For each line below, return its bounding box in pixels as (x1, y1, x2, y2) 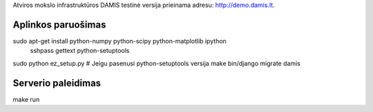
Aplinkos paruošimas (12, 19, 106, 30)
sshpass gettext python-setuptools (30, 47, 130, 55)
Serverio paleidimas (12, 77, 102, 89)
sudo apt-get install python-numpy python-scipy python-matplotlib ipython (12, 36, 227, 45)
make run (12, 95, 40, 103)
